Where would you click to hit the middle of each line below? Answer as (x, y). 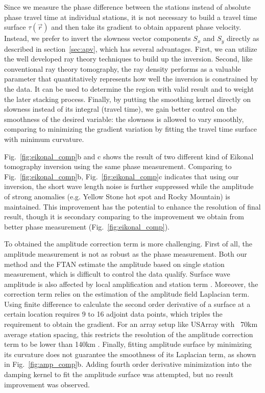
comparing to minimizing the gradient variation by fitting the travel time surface (130, 129)
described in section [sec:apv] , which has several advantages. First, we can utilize (131, 48)
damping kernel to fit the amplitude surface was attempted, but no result (119, 374)
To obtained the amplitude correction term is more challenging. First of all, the (128, 244)
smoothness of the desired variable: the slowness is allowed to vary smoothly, (124, 119)
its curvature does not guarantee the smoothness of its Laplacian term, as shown (130, 354)
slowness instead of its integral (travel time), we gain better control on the (121, 109)
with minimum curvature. (44, 139)
